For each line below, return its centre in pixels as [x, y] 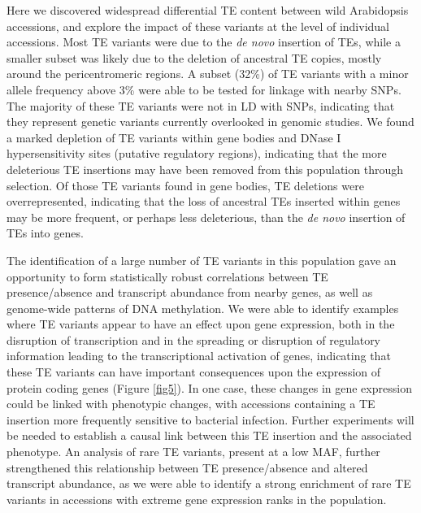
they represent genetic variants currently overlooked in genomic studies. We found [210, 122]
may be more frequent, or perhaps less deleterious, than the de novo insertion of [206, 217]
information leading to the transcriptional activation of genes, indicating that [199, 356]
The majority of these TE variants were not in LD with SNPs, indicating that [201, 105]
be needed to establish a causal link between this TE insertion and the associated [209, 435]
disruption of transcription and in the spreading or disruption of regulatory [194, 339]
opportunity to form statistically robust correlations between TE [167, 276]
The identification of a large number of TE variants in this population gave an [202, 260]
